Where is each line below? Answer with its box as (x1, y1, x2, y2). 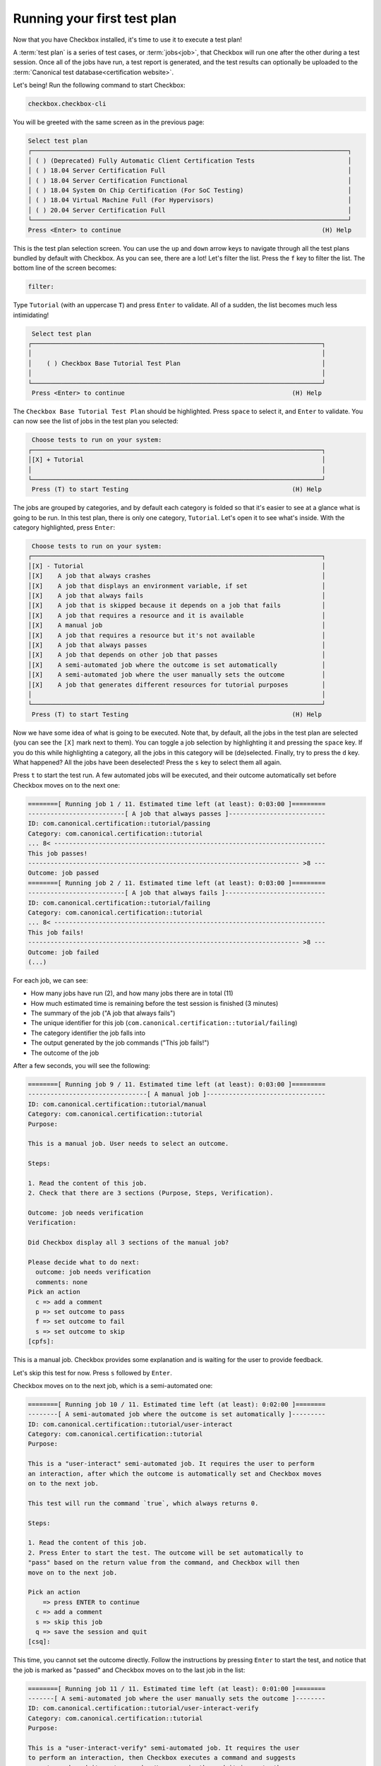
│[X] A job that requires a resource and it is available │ (28, 611, 326, 620)
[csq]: (28, 1637, 51, 1646)
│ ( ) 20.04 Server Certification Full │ (28, 206, 352, 214)
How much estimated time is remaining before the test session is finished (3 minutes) (30, 999, 279, 1007)
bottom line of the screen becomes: (13, 263, 117, 272)
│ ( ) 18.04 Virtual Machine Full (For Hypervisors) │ (28, 196, 352, 204)
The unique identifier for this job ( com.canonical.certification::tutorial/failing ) (30, 1019, 298, 1027)
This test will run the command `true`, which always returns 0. (28, 1499, 259, 1507)
